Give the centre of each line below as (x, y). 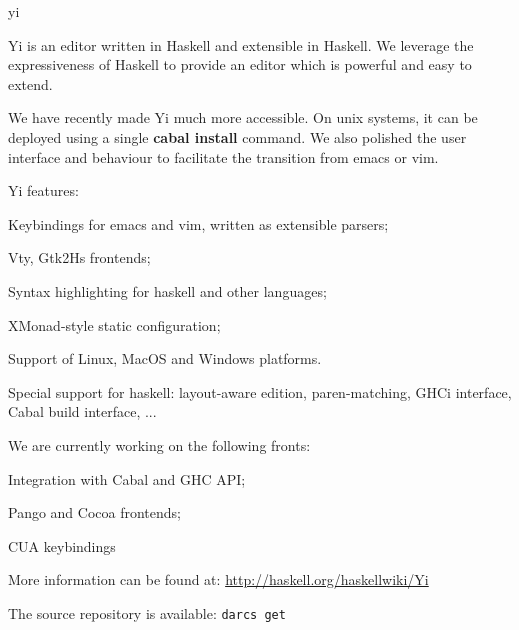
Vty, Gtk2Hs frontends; (79, 257)
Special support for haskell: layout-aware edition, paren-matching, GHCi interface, (260, 391)
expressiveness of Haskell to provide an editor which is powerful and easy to (240, 64)
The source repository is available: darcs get (147, 612)
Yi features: (43, 190)
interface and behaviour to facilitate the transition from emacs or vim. (223, 156)
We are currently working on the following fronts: (159, 444)
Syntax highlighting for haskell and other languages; (167, 290)
